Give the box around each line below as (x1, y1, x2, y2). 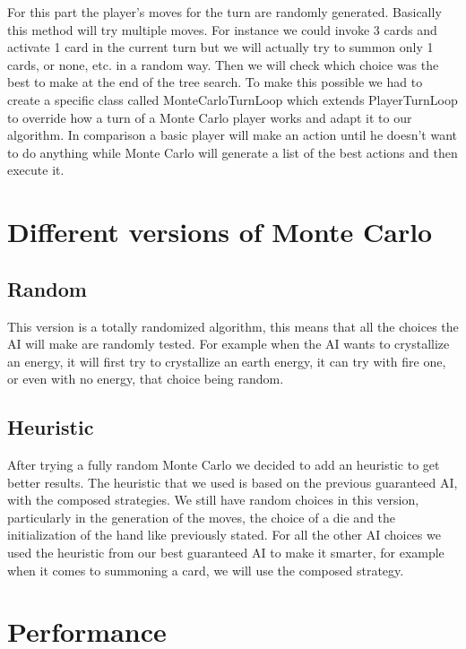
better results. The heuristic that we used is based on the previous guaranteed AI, (7, 472, 458, 491)
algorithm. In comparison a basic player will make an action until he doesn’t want (7, 125, 458, 144)
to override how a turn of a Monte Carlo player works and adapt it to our (7, 108, 412, 126)
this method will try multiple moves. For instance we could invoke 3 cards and (7, 20, 437, 39)
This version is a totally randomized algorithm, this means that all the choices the (7, 316, 459, 335)
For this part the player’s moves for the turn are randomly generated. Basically (7, 3, 442, 21)
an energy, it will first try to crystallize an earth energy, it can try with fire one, (7, 351, 446, 370)
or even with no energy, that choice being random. (7, 369, 284, 388)
